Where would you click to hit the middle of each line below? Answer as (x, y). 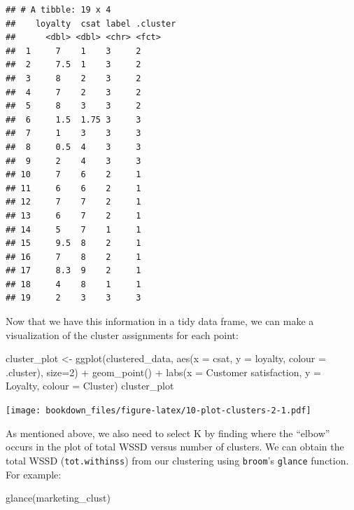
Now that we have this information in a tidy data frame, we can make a (160, 321)
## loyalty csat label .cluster (91, 23)
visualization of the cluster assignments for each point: (122, 335)
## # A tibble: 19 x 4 (58, 10)
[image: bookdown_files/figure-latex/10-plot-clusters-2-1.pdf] (158, 411)
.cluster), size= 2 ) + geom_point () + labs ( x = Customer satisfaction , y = (163, 372)
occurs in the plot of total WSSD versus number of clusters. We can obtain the (175, 447)
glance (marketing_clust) (58, 498)
